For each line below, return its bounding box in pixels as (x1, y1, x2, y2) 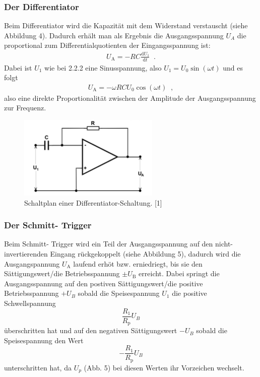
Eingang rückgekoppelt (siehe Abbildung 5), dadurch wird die (50, 248, 241, 259)
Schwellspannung (4, 298, 56, 308)
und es (223, 62, 243, 73)
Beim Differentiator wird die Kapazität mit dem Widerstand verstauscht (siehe (4, 20, 248, 31)
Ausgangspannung (4, 258, 60, 269)
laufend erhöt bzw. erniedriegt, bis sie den (73, 258, 203, 269)
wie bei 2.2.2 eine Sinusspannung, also (44, 62, 162, 73)
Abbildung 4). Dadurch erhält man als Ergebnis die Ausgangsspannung (4, 30, 224, 40)
